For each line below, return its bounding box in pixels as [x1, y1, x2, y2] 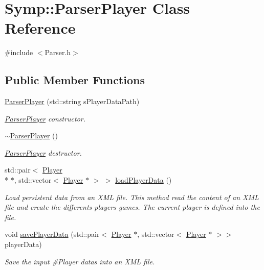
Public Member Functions [5, 72, 145, 88]
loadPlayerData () [115, 175, 172, 185]
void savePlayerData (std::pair [5, 229, 100, 239]
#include [5, 47, 33, 58]
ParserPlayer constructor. [5, 113, 86, 124]
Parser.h [45, 47, 71, 58]
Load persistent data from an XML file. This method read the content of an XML [5, 191, 259, 202]
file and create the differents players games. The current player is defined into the [5, 202, 260, 212]
